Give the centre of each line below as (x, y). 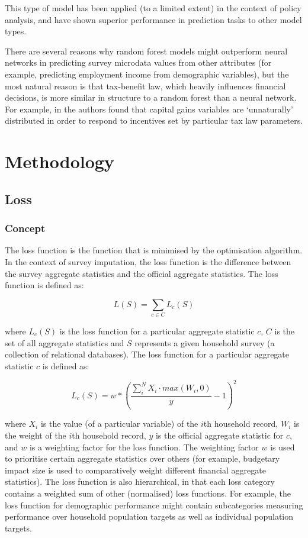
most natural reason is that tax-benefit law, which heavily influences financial (145, 86)
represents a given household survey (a (205, 342)
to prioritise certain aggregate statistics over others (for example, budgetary (142, 458)
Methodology (60, 161)
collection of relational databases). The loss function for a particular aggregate (147, 354)
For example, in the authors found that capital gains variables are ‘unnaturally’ (149, 109)
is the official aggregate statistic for (219, 435)
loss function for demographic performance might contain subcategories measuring (154, 505)
